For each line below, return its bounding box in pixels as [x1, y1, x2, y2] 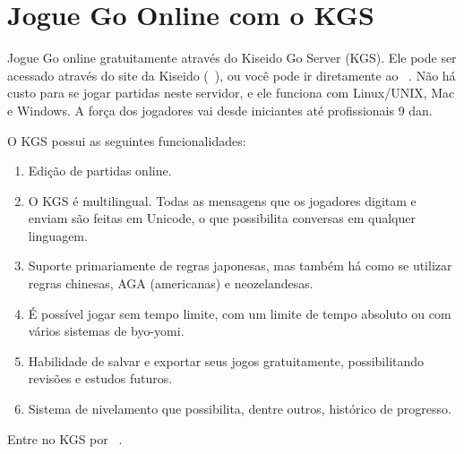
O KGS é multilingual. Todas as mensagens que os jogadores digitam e [28, 191, 417, 210]
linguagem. [28, 226, 88, 244]
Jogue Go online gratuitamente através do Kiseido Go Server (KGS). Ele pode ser [7, 48, 457, 67]
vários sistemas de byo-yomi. [28, 321, 185, 340]
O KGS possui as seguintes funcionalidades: [7, 131, 246, 150]
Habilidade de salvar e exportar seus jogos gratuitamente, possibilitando [28, 351, 425, 370]
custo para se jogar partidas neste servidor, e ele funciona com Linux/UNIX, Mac [7, 83, 455, 102]
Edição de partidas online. [28, 161, 172, 180]
